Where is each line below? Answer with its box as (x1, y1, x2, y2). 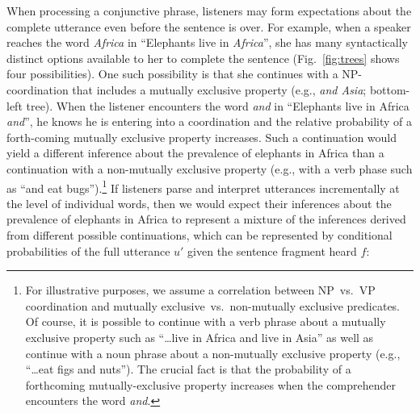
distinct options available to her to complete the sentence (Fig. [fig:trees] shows (6, 49, 400, 66)
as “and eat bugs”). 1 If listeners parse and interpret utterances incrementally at (6, 177, 400, 196)
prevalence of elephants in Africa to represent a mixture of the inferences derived (6, 211, 406, 227)
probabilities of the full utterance (6, 242, 170, 259)
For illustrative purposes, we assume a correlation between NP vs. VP (25, 282, 376, 298)
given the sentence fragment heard (187, 242, 357, 259)
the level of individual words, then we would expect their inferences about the (6, 194, 392, 211)
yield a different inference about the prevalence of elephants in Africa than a (6, 144, 384, 161)
